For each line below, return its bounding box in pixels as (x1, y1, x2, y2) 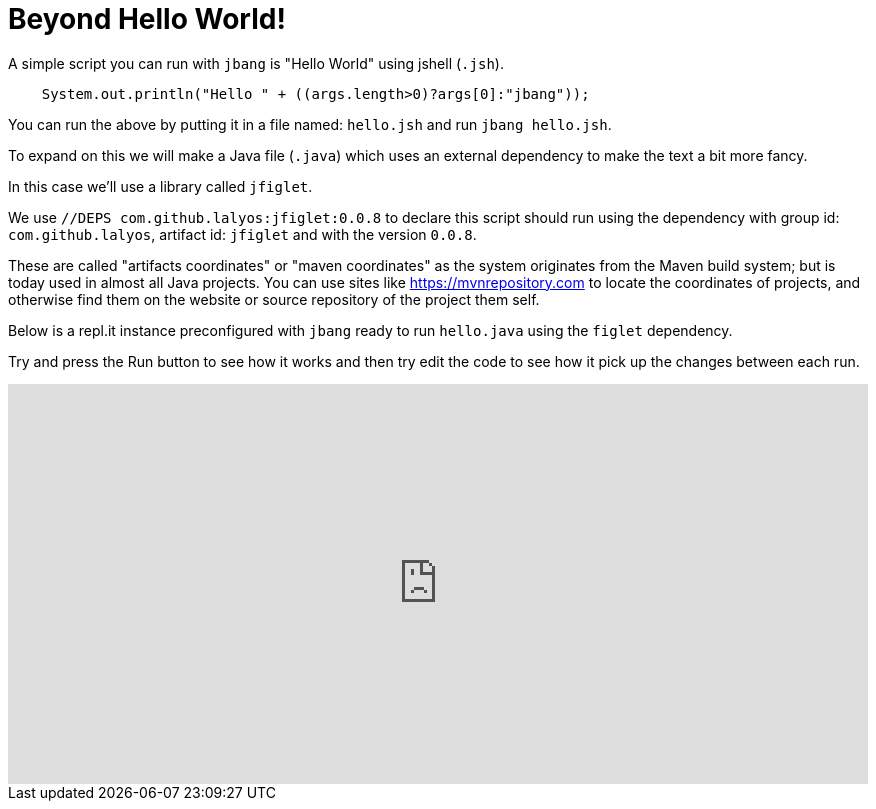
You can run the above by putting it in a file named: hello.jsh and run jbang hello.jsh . (8, 115, 612, 133)
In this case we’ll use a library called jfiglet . (8, 177, 313, 195)
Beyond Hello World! (8, 2, 286, 36)
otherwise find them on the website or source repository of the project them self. (8, 290, 540, 308)
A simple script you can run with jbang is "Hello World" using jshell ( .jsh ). (8, 54, 504, 72)
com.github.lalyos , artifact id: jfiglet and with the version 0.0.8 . (8, 225, 477, 243)
